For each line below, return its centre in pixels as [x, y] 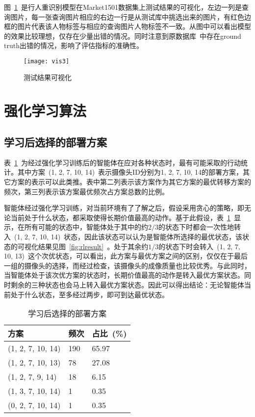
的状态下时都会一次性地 [196, 227]
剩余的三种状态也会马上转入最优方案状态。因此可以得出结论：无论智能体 [127, 284]
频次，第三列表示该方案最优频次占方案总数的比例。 [86, 191]
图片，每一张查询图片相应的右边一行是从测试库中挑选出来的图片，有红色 [127, 16]
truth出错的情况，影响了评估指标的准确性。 [74, 45]
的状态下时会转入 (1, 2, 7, [199, 246]
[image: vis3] [47, 61]
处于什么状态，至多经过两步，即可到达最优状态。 [89, 294]
